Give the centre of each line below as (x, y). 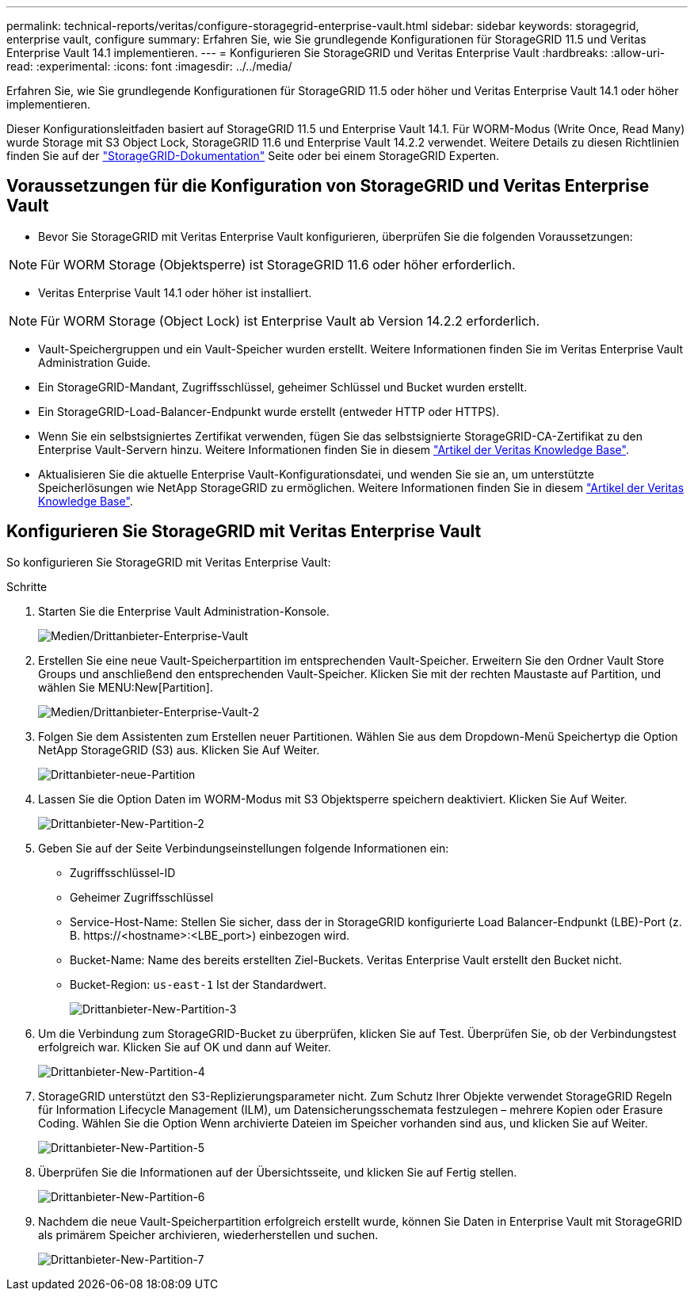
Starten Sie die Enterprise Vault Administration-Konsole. (184, 611)
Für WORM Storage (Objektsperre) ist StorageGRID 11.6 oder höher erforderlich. (278, 264)
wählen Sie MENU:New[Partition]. (126, 687)
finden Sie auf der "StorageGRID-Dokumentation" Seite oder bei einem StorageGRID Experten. (253, 156)
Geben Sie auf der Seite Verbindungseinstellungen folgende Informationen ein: (244, 848)
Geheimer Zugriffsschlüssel (142, 897)
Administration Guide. (95, 362)
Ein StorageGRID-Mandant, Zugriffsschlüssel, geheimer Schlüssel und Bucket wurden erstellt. (283, 387)
